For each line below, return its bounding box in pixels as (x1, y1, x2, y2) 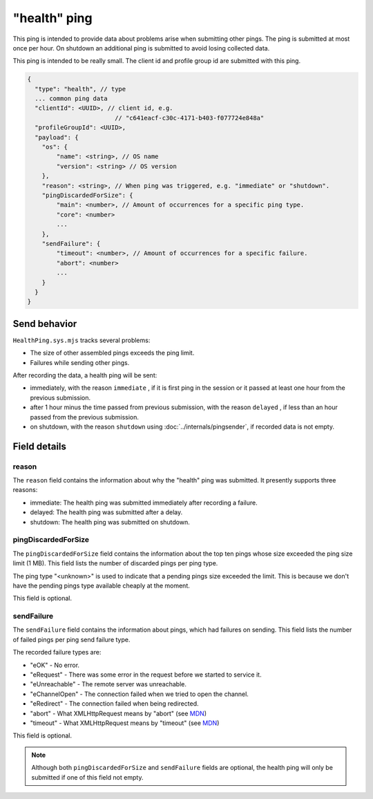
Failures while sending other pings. (30, 358, 130, 366)
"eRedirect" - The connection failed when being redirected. (30, 699, 199, 708)
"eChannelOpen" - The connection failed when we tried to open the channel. (30, 690, 249, 698)
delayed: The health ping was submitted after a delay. (30, 508, 183, 516)
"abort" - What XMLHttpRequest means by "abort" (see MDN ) (30, 709, 207, 717)
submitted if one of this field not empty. (31, 773, 144, 781)
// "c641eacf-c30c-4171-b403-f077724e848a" (114, 114, 265, 122)
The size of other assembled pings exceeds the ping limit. (30, 349, 195, 357)
